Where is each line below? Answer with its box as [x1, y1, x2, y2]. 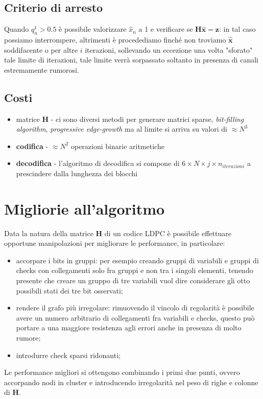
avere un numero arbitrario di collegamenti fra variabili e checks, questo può [16, 312, 255, 323]
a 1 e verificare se [138, 24, 193, 34]
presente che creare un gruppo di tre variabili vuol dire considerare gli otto [16, 275, 250, 286]
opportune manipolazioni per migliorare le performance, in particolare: [4, 238, 225, 248]
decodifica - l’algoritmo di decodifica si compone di [16, 158, 180, 169]
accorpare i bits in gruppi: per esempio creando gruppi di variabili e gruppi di [16, 255, 259, 265]
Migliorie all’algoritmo [4, 198, 165, 219]
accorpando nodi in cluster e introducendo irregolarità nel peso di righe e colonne [4, 376, 258, 387]
